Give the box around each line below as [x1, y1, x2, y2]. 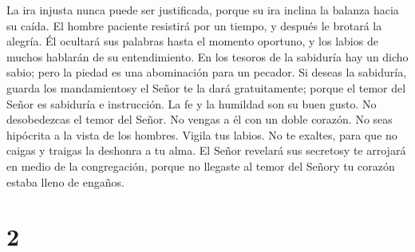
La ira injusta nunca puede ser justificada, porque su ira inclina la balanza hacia [6, 2, 399, 18]
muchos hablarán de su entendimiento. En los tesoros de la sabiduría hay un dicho [6, 48, 409, 65]
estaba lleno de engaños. [6, 173, 125, 190]
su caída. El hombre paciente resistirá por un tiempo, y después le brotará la [6, 17, 382, 33]
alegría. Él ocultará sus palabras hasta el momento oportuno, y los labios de [6, 33, 378, 49]
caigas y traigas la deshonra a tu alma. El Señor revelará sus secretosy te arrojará [6, 142, 406, 159]
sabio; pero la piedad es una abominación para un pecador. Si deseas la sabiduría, [6, 64, 407, 81]
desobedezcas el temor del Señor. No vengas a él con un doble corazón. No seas [6, 111, 393, 128]
